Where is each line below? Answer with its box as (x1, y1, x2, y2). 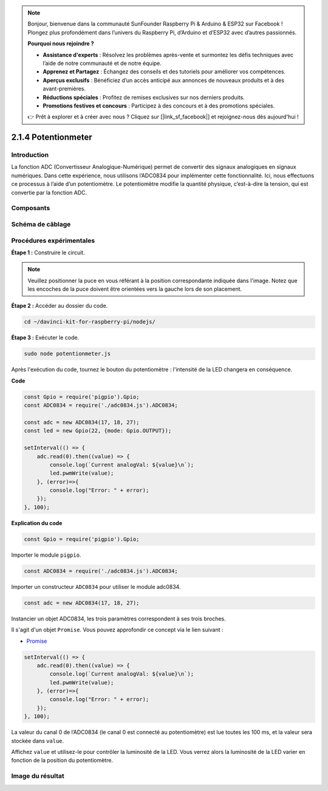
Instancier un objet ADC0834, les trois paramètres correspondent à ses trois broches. (11, 615, 226, 622)
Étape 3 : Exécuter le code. (11, 334, 79, 341)
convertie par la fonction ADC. (11, 189, 87, 196)
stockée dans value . (11, 737, 64, 744)
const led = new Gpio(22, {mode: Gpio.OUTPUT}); (24, 427, 172, 434)
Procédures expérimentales (11, 236, 95, 245)
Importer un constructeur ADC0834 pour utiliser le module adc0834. (11, 583, 181, 590)
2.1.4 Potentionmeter (11, 132, 92, 143)
